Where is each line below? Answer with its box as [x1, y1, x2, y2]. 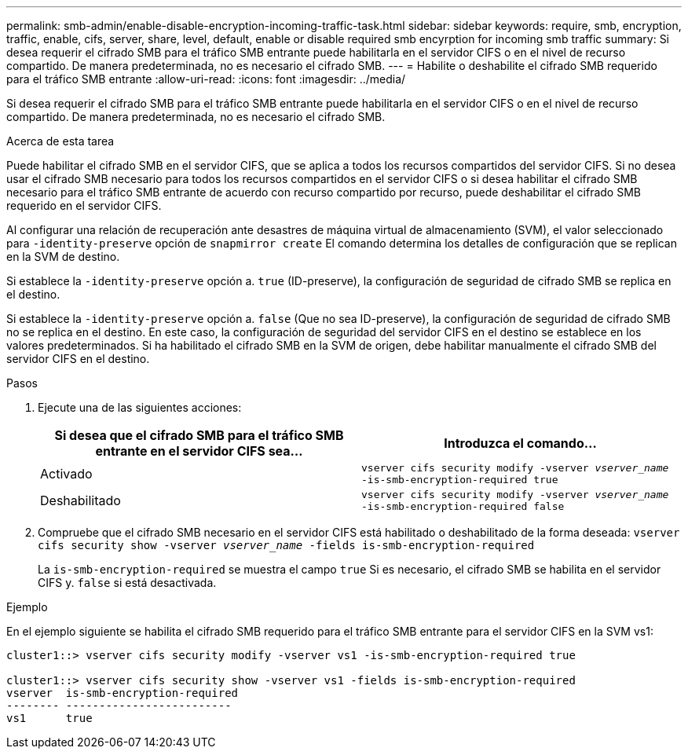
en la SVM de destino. [6, 250, 120, 263]
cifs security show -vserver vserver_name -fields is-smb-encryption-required [38, 539, 535, 552]
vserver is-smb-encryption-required [6, 687, 239, 699]
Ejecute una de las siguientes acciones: [38, 401, 242, 414]
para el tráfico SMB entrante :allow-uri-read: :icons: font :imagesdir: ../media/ [6, 72, 406, 86]
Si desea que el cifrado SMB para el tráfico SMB [54, 427, 344, 443]
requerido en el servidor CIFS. [6, 199, 162, 212]
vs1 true [6, 712, 93, 724]
